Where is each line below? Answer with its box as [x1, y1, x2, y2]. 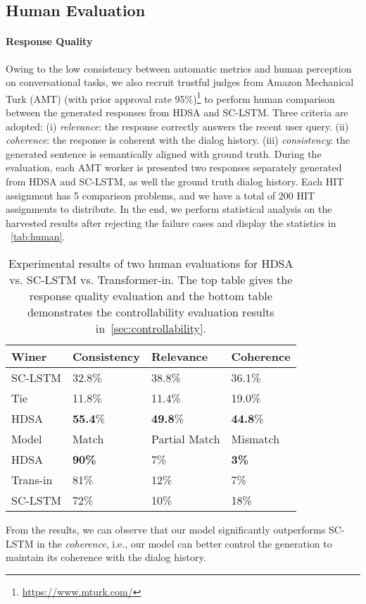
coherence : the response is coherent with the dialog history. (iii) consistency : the [6, 132, 350, 147]
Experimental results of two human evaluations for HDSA [8, 254, 294, 271]
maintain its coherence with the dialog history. [6, 550, 206, 565]
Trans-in [11, 471, 53, 488]
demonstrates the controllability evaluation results [27, 303, 274, 320]
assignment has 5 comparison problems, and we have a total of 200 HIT [6, 187, 315, 202]
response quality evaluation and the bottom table [29, 287, 272, 304]
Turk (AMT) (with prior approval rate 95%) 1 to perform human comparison [6, 89, 335, 106]
